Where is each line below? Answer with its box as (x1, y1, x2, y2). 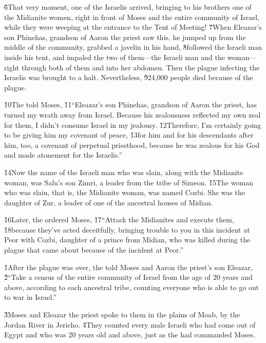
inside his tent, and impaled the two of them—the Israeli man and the (4, 51, 225, 62)
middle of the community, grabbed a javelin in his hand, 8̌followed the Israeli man (4, 42, 262, 52)
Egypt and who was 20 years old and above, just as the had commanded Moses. (4, 329, 256, 340)
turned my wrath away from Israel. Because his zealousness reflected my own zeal (4, 109, 261, 120)
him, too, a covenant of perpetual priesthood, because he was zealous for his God (4, 139, 260, 150)
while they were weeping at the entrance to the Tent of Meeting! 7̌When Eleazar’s (4, 22, 262, 32)
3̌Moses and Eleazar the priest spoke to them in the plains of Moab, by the (4, 309, 240, 320)
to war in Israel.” (4, 292, 57, 302)
